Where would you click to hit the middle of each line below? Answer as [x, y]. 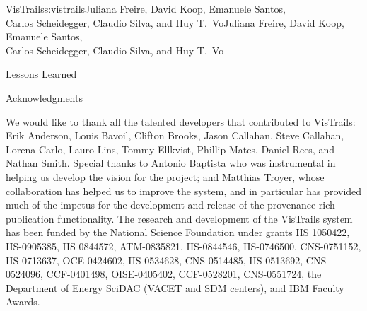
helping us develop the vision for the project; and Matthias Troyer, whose [165, 176]
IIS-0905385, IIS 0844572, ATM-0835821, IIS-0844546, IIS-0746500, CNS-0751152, [183, 246]
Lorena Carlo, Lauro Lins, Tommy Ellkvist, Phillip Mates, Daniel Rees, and [170, 149]
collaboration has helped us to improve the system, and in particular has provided [184, 190]
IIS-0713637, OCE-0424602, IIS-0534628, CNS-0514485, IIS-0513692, [155, 260]
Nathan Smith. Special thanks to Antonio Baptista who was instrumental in [171, 163]
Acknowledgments [44, 97]
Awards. [23, 301]
